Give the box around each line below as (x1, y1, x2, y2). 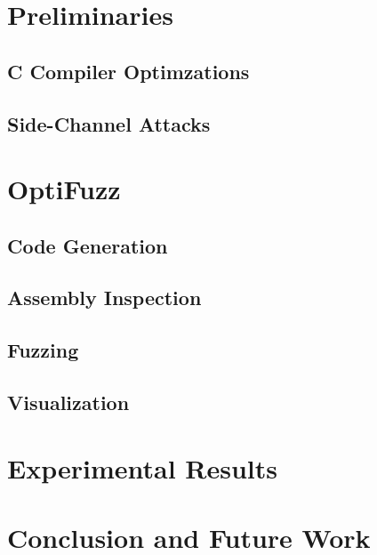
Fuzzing (7, 336, 79, 364)
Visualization (7, 389, 130, 416)
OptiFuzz (7, 171, 121, 207)
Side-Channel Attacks (7, 109, 211, 137)
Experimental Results (7, 449, 277, 486)
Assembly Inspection (7, 284, 202, 311)
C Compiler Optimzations (7, 57, 250, 84)
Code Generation (7, 231, 168, 259)
